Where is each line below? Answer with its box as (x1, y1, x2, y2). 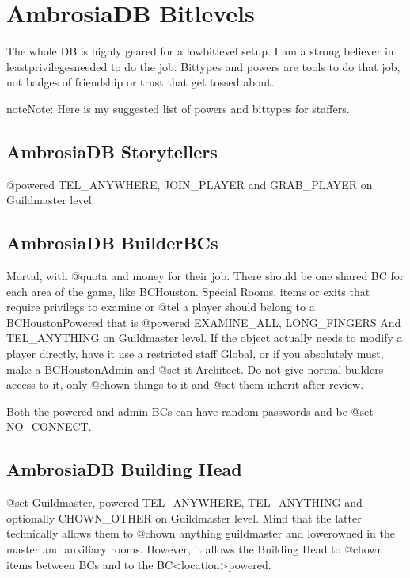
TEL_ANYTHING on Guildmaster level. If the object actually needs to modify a (6, 329, 403, 346)
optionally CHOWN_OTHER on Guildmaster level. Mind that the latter (6, 509, 362, 526)
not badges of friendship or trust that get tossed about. (6, 74, 275, 90)
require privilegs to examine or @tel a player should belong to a (6, 299, 315, 315)
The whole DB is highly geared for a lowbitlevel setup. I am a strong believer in (6, 43, 394, 59)
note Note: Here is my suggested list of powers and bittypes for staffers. (6, 100, 350, 116)
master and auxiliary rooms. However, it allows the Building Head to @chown (6, 541, 384, 557)
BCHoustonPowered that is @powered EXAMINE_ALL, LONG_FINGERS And (6, 314, 401, 330)
